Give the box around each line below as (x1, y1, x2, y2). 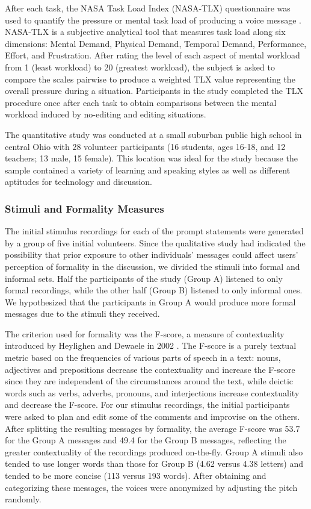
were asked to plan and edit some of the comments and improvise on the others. (5, 410, 300, 423)
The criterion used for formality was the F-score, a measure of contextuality (5, 327, 285, 340)
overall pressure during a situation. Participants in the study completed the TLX (5, 84, 304, 97)
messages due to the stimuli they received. (5, 307, 160, 320)
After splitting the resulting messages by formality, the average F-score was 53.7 (5, 422, 300, 434)
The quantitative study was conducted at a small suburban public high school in (5, 128, 302, 140)
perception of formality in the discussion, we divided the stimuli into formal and (5, 260, 300, 272)
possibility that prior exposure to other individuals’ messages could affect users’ (5, 248, 298, 261)
